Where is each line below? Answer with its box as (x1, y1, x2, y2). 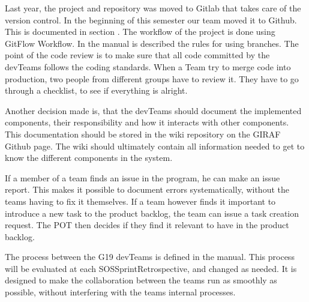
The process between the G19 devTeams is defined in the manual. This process (5, 250, 295, 263)
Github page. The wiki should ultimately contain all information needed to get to (5, 139, 305, 152)
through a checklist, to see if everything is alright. (5, 84, 188, 97)
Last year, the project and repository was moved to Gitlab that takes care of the (5, 2, 301, 14)
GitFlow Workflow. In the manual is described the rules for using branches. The (5, 37, 299, 49)
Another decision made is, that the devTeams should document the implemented (5, 104, 302, 116)
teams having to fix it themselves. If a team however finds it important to (5, 195, 276, 207)
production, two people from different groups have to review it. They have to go (5, 72, 299, 85)
